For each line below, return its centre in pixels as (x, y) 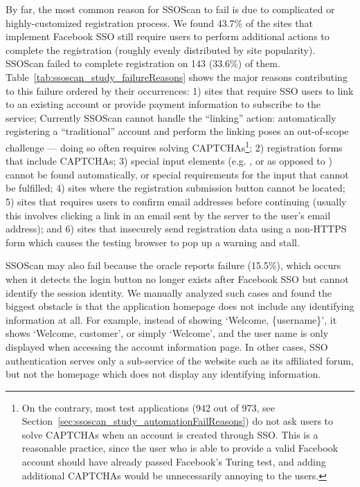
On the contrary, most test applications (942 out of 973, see (148, 407)
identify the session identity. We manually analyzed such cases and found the (169, 292)
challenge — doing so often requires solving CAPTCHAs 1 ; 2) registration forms (174, 146)
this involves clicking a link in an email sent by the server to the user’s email (168, 215)
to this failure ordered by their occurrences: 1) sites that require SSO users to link (180, 90)
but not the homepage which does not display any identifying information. (163, 374)
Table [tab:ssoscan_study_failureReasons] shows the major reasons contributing (177, 76)
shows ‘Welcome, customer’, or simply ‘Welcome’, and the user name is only (167, 333)
